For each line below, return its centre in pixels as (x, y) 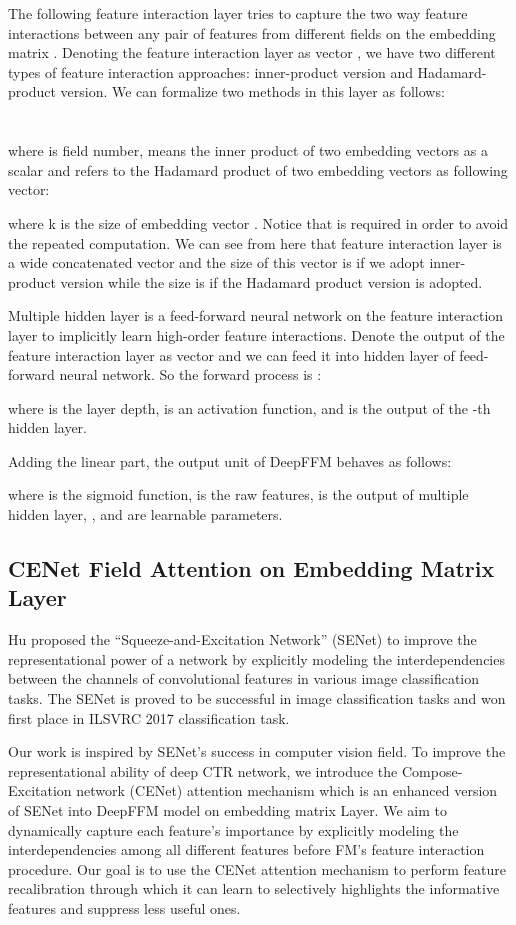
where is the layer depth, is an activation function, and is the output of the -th (249, 407)
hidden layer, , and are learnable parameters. (145, 514)
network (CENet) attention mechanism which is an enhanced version (287, 790)
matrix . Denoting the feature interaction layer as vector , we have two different (252, 52)
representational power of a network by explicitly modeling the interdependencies (256, 658)
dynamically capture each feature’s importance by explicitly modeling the (233, 829)
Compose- (432, 770)
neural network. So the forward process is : (190, 374)
